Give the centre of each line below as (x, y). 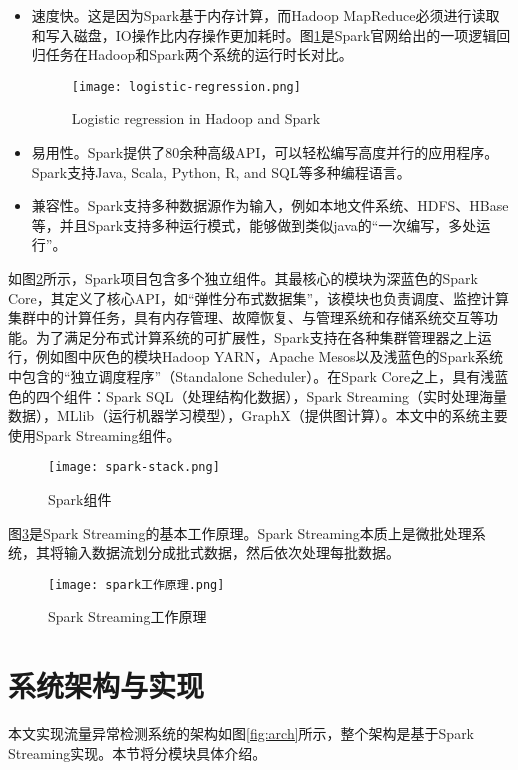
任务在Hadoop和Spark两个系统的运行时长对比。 (199, 54)
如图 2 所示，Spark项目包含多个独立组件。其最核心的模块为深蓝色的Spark (243, 278)
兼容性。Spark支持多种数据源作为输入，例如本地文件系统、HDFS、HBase (270, 205)
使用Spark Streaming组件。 (94, 434)
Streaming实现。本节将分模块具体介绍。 (137, 752)
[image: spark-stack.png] (134, 467)
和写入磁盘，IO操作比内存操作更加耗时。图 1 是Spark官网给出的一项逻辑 (264, 34)
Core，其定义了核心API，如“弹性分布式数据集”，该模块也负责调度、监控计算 (259, 297)
